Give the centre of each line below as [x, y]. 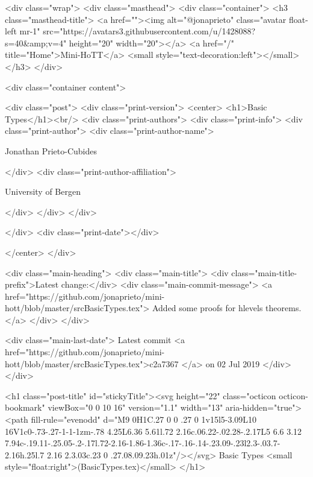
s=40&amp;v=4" [36, 43]
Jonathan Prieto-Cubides [51, 150]
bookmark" [25, 407]
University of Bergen [43, 191]
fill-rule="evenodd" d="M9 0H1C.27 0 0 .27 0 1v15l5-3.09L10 [144, 419]
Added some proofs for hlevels [207, 308]
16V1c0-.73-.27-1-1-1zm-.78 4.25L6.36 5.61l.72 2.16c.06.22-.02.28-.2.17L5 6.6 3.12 [153, 431]
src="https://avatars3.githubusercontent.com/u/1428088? [149, 31]
